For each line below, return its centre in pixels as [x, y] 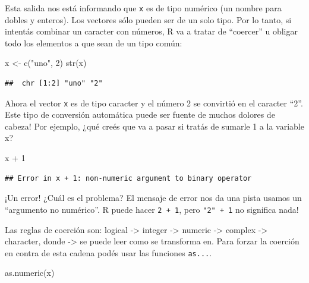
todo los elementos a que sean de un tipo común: [94, 43]
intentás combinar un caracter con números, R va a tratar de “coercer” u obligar [151, 31]
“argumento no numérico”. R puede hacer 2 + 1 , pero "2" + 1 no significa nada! [152, 209]
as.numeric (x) [30, 273]
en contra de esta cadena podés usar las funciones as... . [108, 252]
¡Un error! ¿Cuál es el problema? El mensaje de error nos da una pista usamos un [153, 198]
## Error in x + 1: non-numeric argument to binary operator [128, 178]
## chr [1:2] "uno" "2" [54, 84]
